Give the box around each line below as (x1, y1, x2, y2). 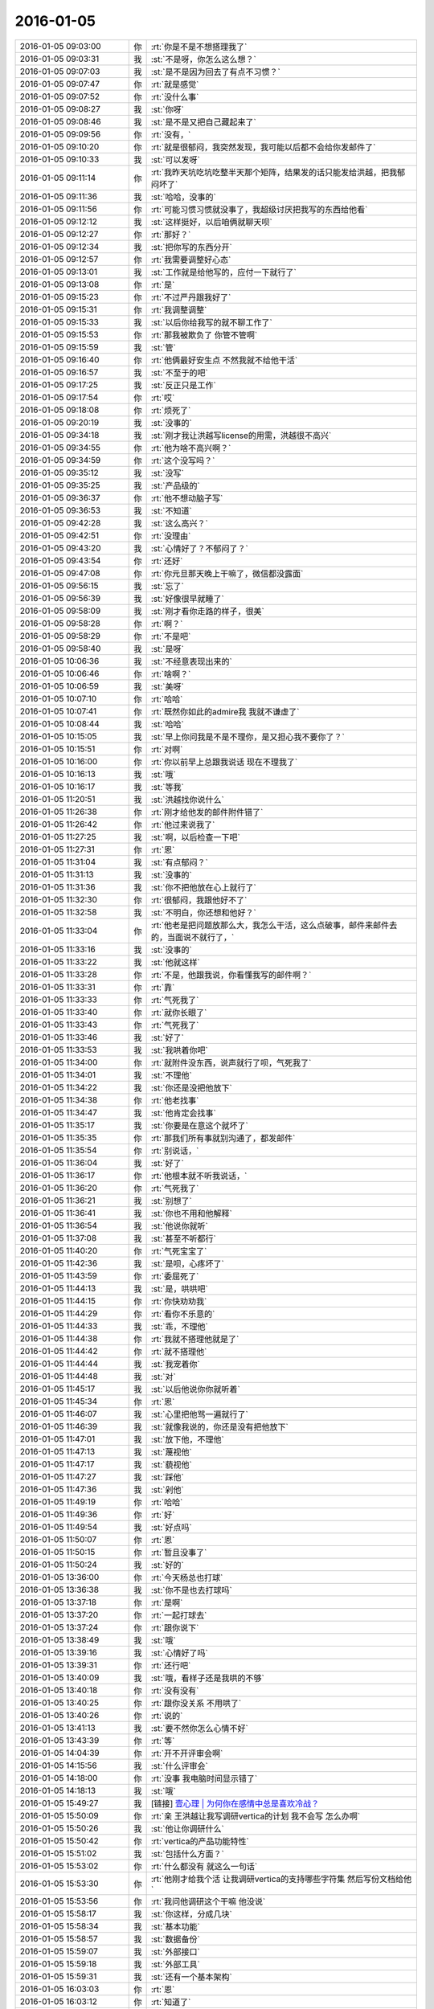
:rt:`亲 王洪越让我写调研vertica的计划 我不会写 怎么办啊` (150, 1811, 361, 1822)
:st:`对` (150, 1371, 176, 1382)
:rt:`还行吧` (150, 1659, 191, 1671)
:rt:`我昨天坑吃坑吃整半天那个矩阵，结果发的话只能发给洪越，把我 (150, 166, 398, 178)
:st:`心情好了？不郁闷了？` (150, 542, 248, 554)
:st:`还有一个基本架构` (150, 1971, 232, 1982)
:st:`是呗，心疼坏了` (150, 1258, 224, 1269)
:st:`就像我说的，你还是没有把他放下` (150, 1421, 289, 1432)
